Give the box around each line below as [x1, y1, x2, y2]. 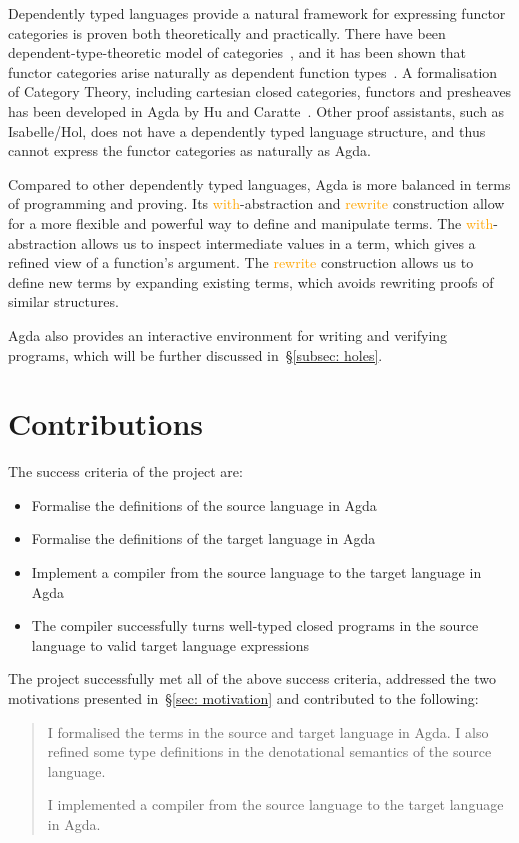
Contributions [8, 403, 204, 444]
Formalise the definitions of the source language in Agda [31, 494, 377, 515]
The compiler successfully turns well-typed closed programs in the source [31, 615, 479, 636]
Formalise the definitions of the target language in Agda [31, 528, 376, 549]
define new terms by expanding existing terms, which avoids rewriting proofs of [8, 271, 494, 292]
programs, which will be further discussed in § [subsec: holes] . [8, 344, 383, 365]
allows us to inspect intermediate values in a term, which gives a [81, 232, 476, 253]
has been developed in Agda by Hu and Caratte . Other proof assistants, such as [8, 100, 505, 121]
